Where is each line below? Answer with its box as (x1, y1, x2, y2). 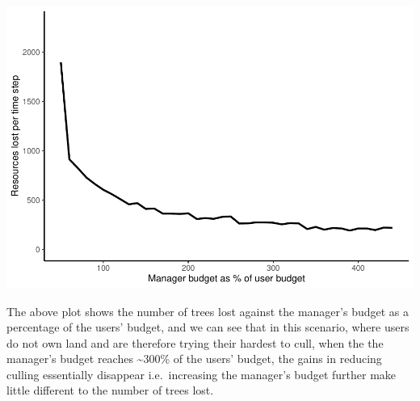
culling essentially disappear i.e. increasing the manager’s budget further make (6, 365, 397, 382)
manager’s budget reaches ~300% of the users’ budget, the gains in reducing (6, 350, 382, 367)
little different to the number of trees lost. (6, 382, 214, 399)
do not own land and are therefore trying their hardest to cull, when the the (6, 334, 384, 351)
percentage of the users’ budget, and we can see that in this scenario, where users (6, 319, 409, 336)
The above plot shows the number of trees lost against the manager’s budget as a (6, 302, 409, 319)
